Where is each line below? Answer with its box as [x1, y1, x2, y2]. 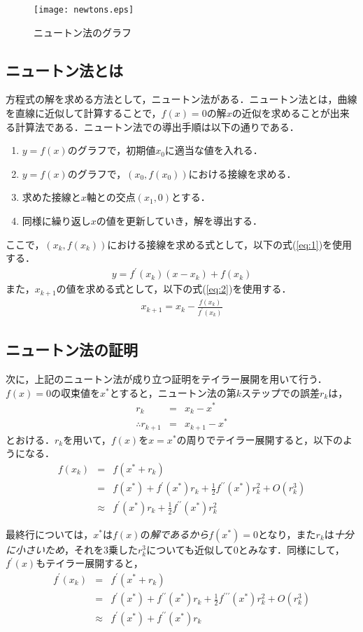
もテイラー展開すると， [36, 556, 143, 570]
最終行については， [6, 526, 94, 541]
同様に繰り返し [22, 213, 91, 228]
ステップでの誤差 [241, 385, 320, 400]
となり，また [257, 526, 316, 541]
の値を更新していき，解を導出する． [96, 213, 262, 228]
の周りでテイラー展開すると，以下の [176, 432, 343, 447]
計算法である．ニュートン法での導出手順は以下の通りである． [15, 119, 299, 134]
